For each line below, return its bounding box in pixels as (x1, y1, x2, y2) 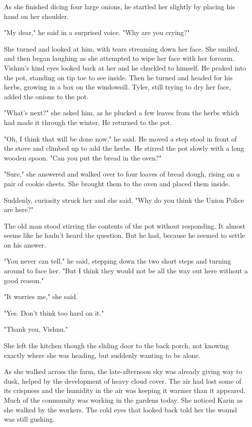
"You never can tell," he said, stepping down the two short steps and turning (4, 256, 231, 266)
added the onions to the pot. (4, 91, 89, 101)
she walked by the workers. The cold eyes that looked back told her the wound (4, 404, 237, 414)
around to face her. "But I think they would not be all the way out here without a (4, 266, 248, 276)
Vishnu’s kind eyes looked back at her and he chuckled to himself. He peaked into (4, 62, 246, 72)
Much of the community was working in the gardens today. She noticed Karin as (4, 395, 243, 405)
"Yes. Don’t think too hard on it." (4, 307, 104, 318)
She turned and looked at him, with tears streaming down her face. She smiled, (4, 43, 239, 53)
